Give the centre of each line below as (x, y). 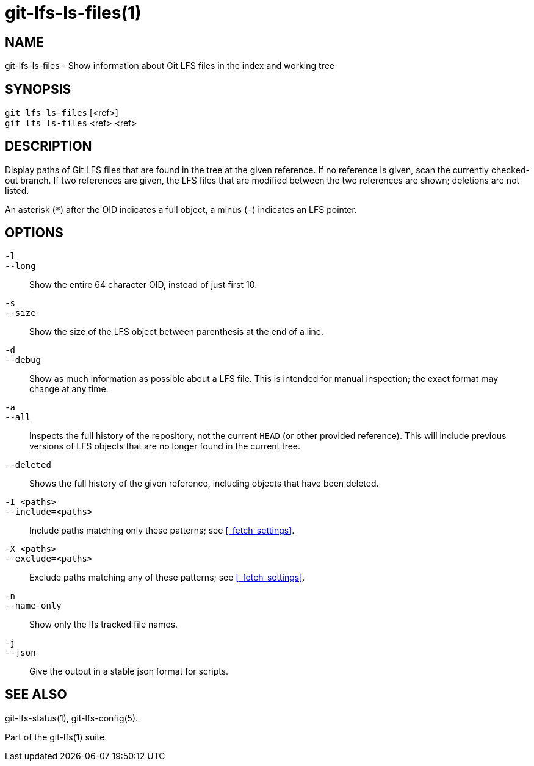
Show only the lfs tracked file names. (104, 624)
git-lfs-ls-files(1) (73, 13)
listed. (17, 190)
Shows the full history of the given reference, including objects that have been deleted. (204, 483)
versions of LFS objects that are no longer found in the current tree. (165, 446)
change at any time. (69, 388)
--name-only (33, 605)
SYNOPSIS (38, 89)
